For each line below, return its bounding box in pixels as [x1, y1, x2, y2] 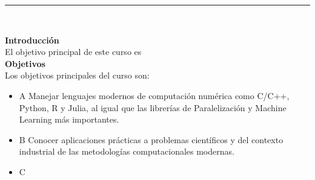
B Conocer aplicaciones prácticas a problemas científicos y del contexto [19, 133, 283, 146]
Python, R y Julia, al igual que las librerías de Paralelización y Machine [19, 101, 287, 114]
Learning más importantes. [19, 113, 119, 126]
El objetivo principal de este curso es [5, 45, 142, 58]
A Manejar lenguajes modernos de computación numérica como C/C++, [19, 89, 290, 101]
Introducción [5, 33, 59, 46]
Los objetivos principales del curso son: [5, 69, 150, 82]
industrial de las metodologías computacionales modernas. [19, 145, 234, 158]
